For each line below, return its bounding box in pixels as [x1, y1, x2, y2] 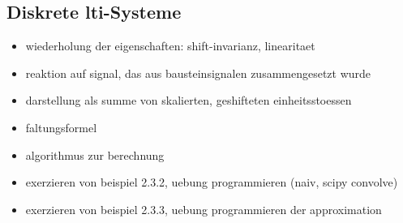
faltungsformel [25, 118, 97, 135]
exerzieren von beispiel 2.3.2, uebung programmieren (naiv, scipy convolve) [25, 174, 398, 191]
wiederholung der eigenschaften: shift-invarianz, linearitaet [25, 37, 315, 54]
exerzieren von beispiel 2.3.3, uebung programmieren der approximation [25, 200, 382, 217]
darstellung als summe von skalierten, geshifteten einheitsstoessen [25, 92, 352, 109]
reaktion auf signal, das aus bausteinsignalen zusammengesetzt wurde [25, 64, 371, 81]
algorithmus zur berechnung [25, 146, 165, 163]
